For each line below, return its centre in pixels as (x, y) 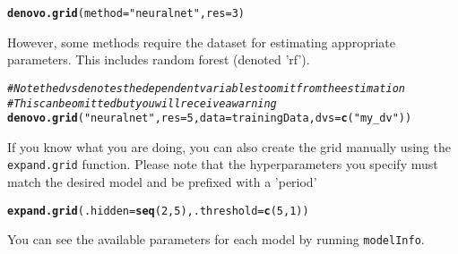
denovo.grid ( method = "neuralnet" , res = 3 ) (126, 13)
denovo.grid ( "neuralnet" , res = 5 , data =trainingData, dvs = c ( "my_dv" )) (210, 119)
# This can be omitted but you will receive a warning (142, 103)
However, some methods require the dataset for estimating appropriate (201, 42)
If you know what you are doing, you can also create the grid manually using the (229, 146)
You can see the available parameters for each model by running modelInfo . (216, 239)
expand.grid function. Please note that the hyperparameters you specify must (223, 164)
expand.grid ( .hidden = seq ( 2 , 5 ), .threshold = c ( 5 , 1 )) (158, 211)
